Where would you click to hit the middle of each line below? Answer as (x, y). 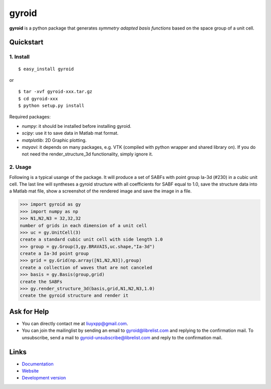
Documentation (38, 364)
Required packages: (30, 117)
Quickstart (26, 42)
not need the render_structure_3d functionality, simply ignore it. (87, 154)
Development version (44, 378)
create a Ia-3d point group (54, 254)
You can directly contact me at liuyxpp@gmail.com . (75, 323)
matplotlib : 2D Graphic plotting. (54, 140)
